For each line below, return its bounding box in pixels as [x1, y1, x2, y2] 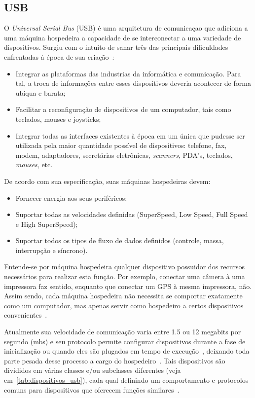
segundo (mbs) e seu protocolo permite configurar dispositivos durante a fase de [4, 336, 246, 346]
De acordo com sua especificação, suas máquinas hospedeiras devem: [4, 176, 211, 186]
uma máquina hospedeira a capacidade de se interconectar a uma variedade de [4, 32, 241, 42]
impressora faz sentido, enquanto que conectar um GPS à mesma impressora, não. [4, 281, 252, 291]
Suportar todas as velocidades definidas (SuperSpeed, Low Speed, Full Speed [15, 209, 248, 219]
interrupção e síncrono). [15, 245, 88, 255]
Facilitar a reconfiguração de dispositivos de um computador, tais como [15, 104, 231, 114]
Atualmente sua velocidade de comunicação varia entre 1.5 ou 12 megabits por [4, 326, 241, 337]
